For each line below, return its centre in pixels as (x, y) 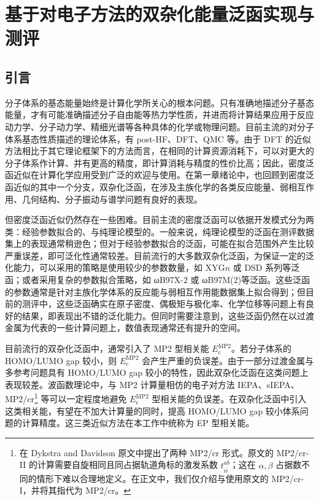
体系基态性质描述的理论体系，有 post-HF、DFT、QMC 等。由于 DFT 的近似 (158, 138)
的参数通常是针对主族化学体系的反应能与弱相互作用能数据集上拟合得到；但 (155, 291)
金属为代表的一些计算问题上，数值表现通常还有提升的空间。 (125, 328)
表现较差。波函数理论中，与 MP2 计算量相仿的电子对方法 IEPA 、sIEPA (148, 384)
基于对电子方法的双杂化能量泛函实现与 (160, 14)
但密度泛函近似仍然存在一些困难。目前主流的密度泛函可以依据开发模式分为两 (159, 219)
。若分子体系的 (262, 348)
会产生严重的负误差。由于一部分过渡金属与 (228, 360)
